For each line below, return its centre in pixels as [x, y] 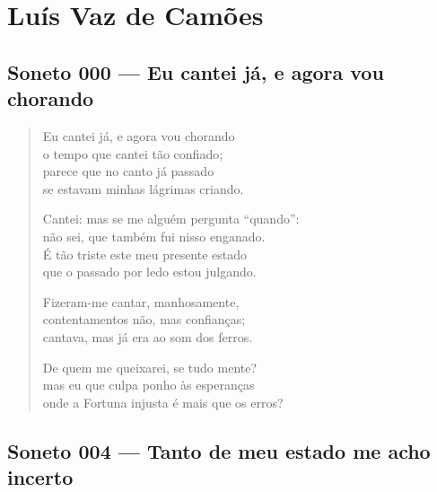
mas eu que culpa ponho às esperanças [149, 385]
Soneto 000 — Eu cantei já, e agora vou [196, 71]
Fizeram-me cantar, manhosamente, [141, 301]
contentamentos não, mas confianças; [144, 319]
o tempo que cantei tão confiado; [133, 153]
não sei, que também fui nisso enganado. [154, 236]
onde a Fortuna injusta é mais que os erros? [163, 402]
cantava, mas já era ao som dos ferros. [148, 336]
